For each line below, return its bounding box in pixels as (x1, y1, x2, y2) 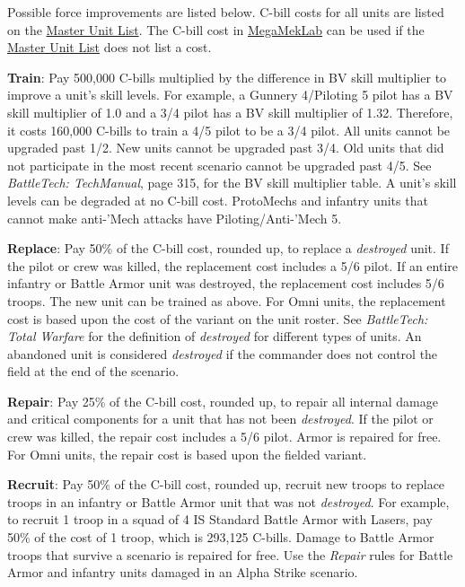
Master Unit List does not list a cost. (7, 38, 212, 57)
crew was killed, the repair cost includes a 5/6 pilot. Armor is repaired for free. (7, 427, 442, 446)
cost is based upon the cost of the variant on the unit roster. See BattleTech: (7, 309, 428, 328)
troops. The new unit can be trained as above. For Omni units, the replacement (7, 291, 446, 310)
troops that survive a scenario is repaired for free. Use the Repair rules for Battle (7, 545, 453, 564)
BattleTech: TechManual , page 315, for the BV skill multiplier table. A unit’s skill (7, 173, 457, 192)
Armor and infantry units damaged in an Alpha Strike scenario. (7, 563, 358, 582)
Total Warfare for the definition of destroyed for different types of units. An (7, 327, 422, 346)
